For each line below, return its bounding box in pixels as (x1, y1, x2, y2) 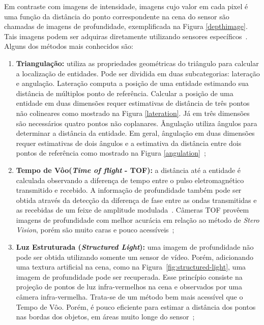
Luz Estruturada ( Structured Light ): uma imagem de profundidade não (16, 242, 254, 252)
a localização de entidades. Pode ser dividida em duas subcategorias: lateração (16, 68, 260, 78)
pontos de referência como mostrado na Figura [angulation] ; (16, 147, 206, 158)
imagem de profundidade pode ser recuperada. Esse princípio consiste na (16, 271, 243, 282)
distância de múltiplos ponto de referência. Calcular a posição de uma (16, 87, 233, 98)
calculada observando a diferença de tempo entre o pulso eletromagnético (16, 174, 244, 185)
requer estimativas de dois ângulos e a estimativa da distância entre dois (16, 137, 242, 148)
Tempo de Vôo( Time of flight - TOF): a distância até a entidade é (16, 164, 241, 175)
